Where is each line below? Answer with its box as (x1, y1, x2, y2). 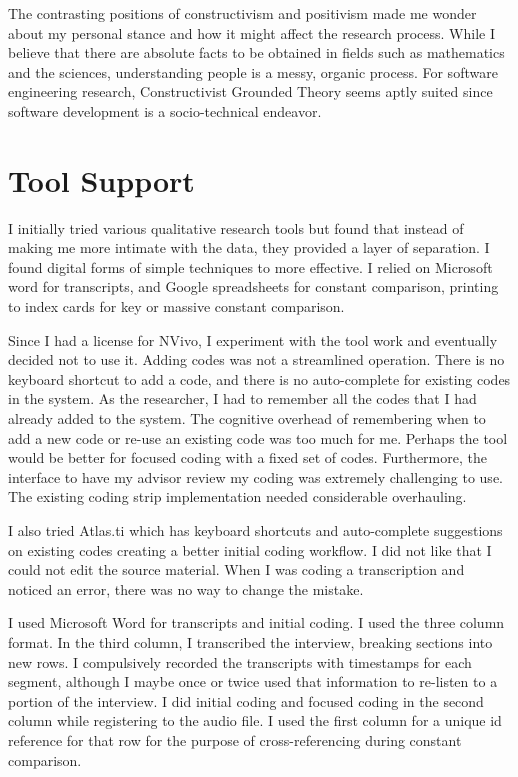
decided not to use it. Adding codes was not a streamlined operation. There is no (8, 349, 505, 370)
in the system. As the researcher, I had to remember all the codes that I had (8, 388, 477, 409)
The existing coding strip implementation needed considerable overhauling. (8, 486, 467, 507)
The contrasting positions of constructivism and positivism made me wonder (8, 3, 477, 23)
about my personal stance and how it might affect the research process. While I (8, 22, 495, 43)
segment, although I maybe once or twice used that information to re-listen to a (8, 671, 498, 692)
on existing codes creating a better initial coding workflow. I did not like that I (8, 539, 492, 560)
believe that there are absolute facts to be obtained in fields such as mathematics (8, 42, 505, 63)
